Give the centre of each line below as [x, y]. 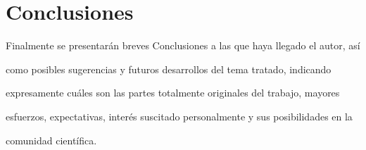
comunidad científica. [51, 140]
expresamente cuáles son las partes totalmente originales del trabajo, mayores [173, 93]
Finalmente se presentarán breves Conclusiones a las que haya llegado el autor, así [183, 45]
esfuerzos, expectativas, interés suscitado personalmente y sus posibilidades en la [179, 116]
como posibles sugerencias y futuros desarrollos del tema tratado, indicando [169, 69]
